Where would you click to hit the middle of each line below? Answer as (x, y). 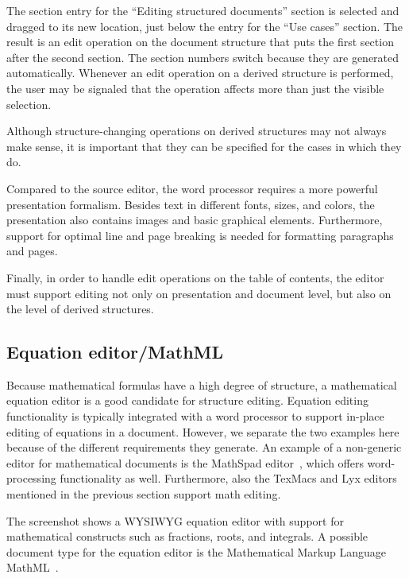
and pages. (32, 251)
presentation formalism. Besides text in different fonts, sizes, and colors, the (191, 204)
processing (31, 478)
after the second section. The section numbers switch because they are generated (203, 57)
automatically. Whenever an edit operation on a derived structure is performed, (200, 73)
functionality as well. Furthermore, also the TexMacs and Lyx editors (228, 478)
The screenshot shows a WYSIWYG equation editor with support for (175, 520)
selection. (29, 104)
